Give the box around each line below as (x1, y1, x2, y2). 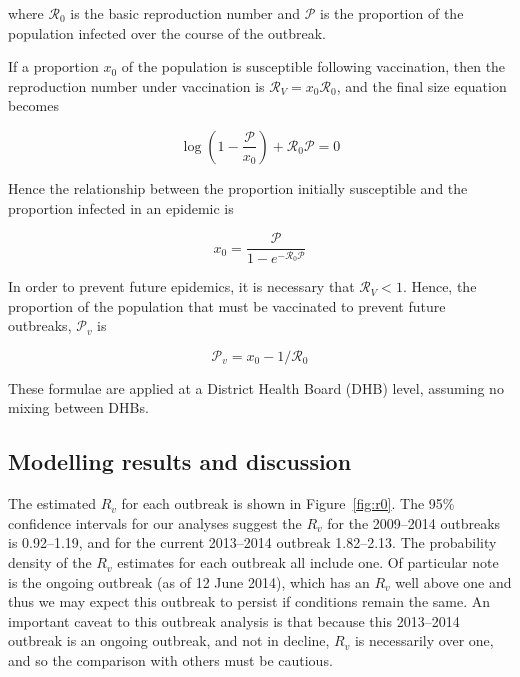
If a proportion (8, 56, 99, 77)
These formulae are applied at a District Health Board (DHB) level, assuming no (8, 377, 504, 398)
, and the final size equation (336, 75, 507, 96)
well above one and (395, 571, 512, 592)
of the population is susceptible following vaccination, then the (121, 56, 506, 77)
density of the (8, 552, 92, 573)
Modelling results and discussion (8, 446, 352, 477)
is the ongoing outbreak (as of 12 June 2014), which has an (8, 571, 370, 592)
